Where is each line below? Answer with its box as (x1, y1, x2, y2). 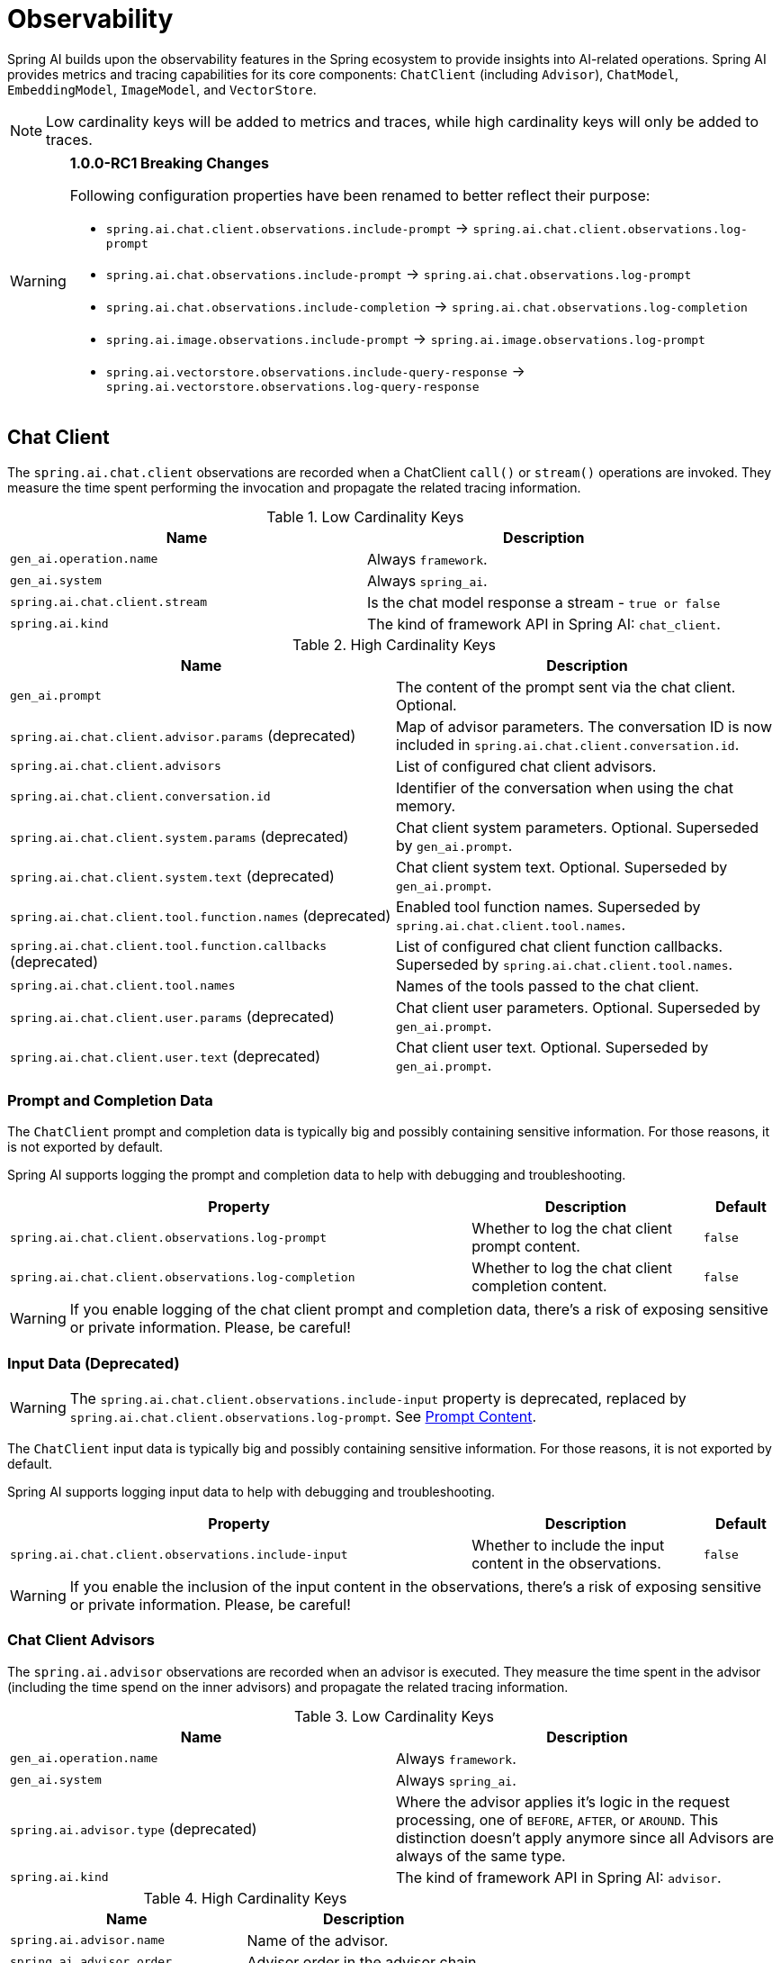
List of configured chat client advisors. (396, 756, 657, 775)
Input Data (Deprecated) (7, 1353, 180, 1372)
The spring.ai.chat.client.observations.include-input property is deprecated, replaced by (69, 1389, 687, 1408)
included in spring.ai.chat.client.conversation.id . (396, 735, 740, 754)
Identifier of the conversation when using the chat (396, 778, 733, 797)
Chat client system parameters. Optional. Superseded (396, 818, 759, 837)
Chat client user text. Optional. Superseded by (396, 1037, 709, 1056)
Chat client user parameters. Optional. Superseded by (396, 998, 761, 1017)
